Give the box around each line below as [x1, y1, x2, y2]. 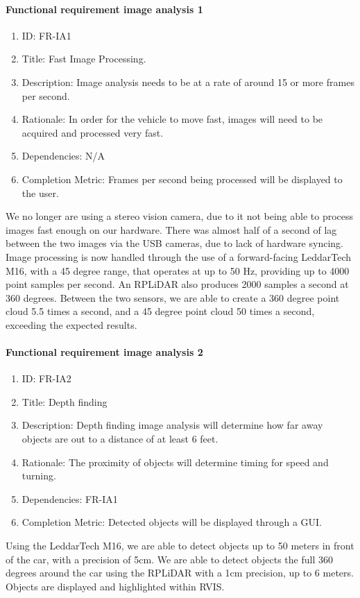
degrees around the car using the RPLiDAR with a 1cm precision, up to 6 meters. [6, 565, 354, 580]
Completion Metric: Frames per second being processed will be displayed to [22, 171, 343, 186]
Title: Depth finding [22, 394, 108, 409]
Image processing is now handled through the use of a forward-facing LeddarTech [6, 249, 352, 264]
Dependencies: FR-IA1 [22, 491, 118, 506]
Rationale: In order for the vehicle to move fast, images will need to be [22, 112, 323, 126]
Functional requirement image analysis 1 [6, 1, 203, 16]
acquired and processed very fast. [22, 125, 164, 139]
